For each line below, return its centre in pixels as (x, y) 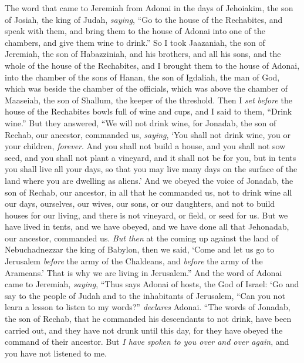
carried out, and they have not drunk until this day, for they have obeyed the (144, 330)
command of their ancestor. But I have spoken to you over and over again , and (147, 342)
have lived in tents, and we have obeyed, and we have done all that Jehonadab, (147, 226)
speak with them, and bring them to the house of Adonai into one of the (135, 31)
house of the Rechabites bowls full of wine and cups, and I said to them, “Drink (148, 111)
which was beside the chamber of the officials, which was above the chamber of (146, 88)
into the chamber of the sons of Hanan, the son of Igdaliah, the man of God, (142, 77)
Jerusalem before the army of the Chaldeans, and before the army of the (134, 261)
